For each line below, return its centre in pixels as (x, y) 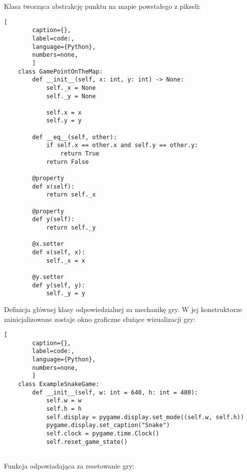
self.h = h (64, 409)
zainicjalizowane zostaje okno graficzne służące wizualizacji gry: (100, 319)
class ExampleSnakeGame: (59, 384)
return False (67, 162)
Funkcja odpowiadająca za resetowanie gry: (69, 465)
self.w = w (64, 401)
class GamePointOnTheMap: (60, 71)
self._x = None (71, 88)
